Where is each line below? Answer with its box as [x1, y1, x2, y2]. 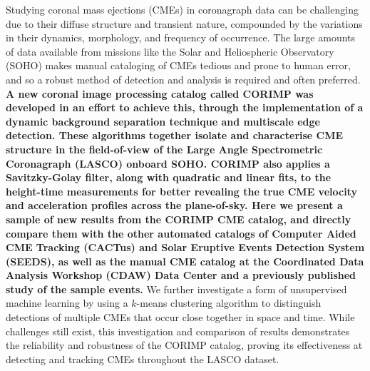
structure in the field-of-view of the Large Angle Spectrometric [6, 141, 323, 156]
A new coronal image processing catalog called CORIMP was [6, 86, 314, 101]
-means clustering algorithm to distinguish [136, 295, 322, 310]
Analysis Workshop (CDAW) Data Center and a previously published [6, 268, 356, 283]
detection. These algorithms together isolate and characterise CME [6, 128, 344, 143]
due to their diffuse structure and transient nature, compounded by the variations [6, 16, 363, 31]
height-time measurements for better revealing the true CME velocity [6, 183, 357, 198]
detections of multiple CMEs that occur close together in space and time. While [6, 310, 355, 325]
